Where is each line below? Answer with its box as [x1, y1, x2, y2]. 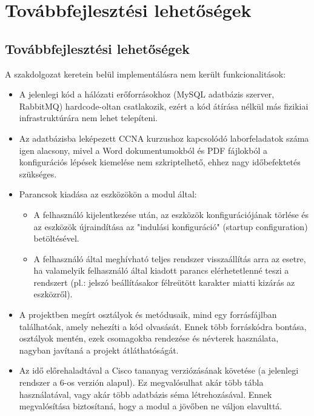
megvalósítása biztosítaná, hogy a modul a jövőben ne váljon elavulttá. [19, 400, 282, 412]
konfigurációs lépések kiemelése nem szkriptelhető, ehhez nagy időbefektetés [19, 156, 301, 168]
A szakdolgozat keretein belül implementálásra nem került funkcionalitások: [5, 67, 286, 80]
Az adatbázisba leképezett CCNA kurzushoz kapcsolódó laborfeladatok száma [19, 131, 309, 144]
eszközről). [33, 288, 73, 300]
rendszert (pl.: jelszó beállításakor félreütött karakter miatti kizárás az [33, 276, 295, 288]
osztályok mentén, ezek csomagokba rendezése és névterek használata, [19, 332, 279, 345]
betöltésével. [33, 232, 79, 245]
